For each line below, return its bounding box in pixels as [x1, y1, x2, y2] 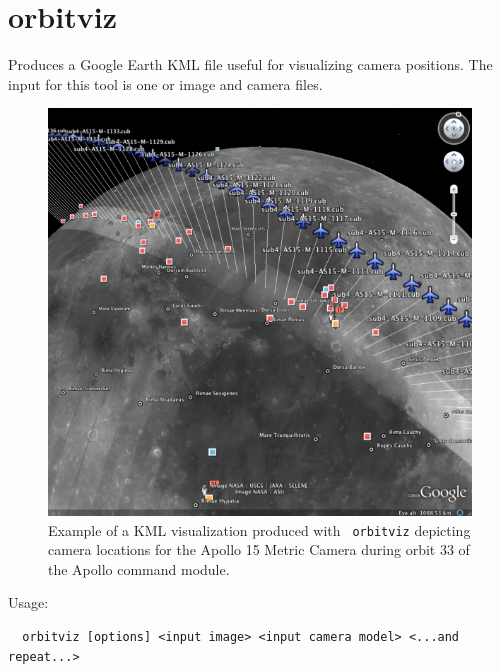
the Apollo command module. [48, 558, 230, 579]
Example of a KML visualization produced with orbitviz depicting [48, 519, 471, 540]
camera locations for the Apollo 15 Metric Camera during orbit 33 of [48, 539, 470, 560]
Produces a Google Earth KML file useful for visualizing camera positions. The [8, 54, 493, 75]
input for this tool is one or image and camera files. [8, 73, 323, 94]
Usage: [8, 592, 49, 613]
